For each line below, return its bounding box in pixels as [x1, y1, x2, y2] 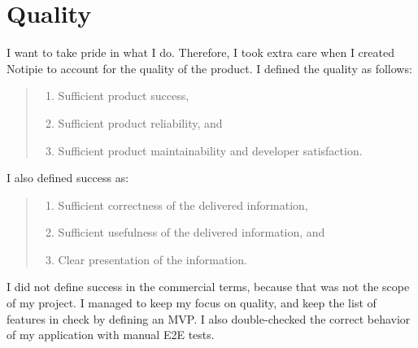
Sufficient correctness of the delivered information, [58, 196, 308, 213]
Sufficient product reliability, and [58, 114, 223, 131]
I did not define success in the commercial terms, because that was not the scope [7, 278, 410, 295]
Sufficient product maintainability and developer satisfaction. [58, 141, 363, 159]
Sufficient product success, [58, 87, 189, 104]
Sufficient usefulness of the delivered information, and [58, 224, 325, 241]
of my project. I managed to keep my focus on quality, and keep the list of [7, 294, 377, 311]
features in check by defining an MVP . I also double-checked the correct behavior [7, 310, 411, 327]
